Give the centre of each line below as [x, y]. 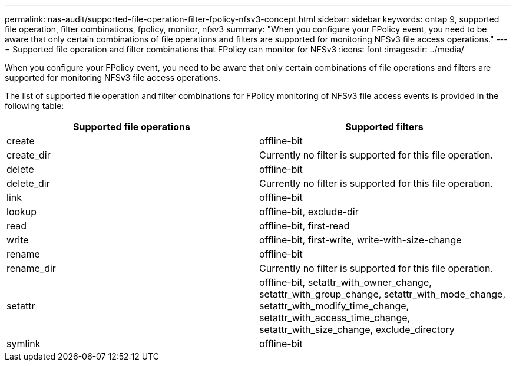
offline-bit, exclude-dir [309, 212]
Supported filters [384, 127]
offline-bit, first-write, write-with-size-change [360, 240]
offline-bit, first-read [305, 226]
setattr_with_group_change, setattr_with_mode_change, [383, 294]
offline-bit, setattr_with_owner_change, [345, 282]
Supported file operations [132, 127]
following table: [34, 106]
